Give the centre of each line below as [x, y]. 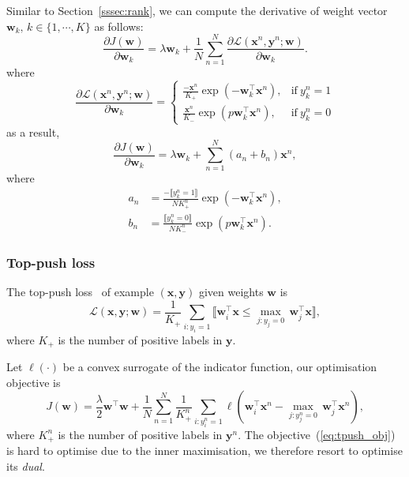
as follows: [119, 26]
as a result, [33, 131]
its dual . [26, 466]
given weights [231, 292]
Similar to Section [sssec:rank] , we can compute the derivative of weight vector [197, 10]
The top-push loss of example [80, 292]
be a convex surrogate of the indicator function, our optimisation [220, 367]
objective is [34, 382]
